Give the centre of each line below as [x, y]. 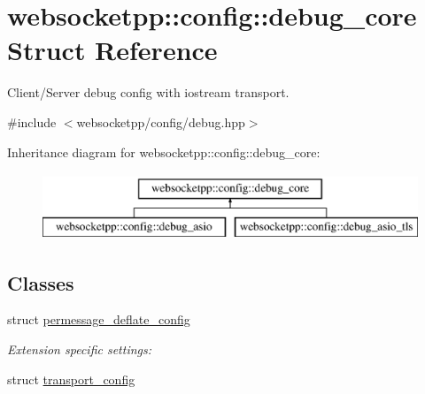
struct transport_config [71, 379]
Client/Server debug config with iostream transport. [148, 92]
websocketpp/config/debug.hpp [161, 121]
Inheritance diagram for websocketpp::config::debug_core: [164, 152]
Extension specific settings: [80, 349]
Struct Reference [112, 50]
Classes [41, 282]
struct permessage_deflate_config [99, 319]
